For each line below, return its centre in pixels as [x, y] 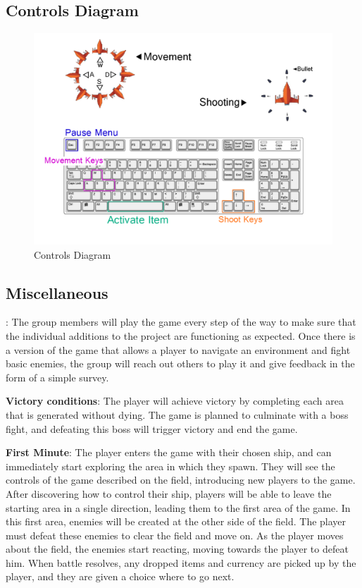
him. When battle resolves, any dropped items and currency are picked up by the [181, 562]
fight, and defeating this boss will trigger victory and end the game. [152, 428]
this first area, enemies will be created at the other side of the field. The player [176, 521]
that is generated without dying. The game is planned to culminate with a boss [177, 414]
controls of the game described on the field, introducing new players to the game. [181, 480]
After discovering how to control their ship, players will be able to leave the [169, 493]
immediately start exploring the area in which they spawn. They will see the [170, 466]
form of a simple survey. [57, 377]
